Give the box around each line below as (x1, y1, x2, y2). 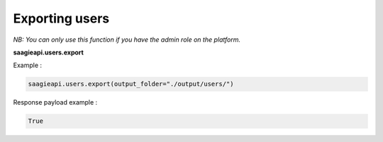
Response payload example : (13, 98, 98, 107)
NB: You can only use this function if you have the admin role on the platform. (13, 35, 241, 44)
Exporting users (13, 11, 110, 26)
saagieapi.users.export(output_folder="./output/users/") (28, 80, 234, 88)
